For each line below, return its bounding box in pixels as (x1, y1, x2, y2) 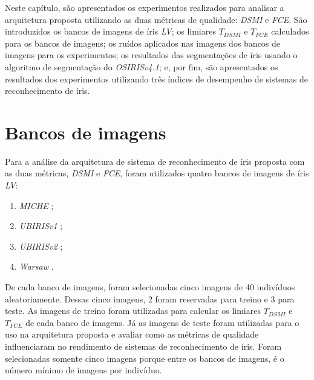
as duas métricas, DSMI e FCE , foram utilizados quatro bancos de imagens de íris (5, 167, 309, 179)
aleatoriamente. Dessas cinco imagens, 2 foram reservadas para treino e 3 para (5, 292, 295, 305)
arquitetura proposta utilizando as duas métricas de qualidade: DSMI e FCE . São (5, 13, 307, 25)
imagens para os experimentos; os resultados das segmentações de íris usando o (5, 48, 298, 61)
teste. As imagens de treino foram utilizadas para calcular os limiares (5, 304, 261, 317)
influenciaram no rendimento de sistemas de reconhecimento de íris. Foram (5, 340, 282, 352)
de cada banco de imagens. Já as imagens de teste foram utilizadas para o (25, 316, 299, 328)
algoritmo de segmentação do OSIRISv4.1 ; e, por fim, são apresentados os (5, 60, 278, 73)
